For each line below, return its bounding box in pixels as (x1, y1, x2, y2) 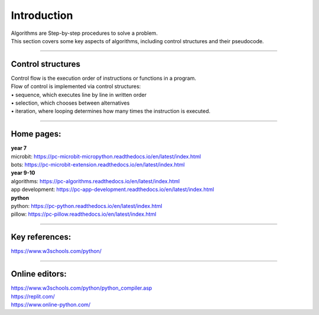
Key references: (11, 232, 71, 242)
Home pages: (11, 129, 61, 139)
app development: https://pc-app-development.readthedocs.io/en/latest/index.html (11, 186, 214, 193)
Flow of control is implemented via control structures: (11, 83, 141, 90)
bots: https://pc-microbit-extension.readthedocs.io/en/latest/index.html (11, 161, 185, 168)
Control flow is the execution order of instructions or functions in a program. (11, 74, 196, 82)
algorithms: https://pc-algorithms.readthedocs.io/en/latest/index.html (11, 177, 180, 184)
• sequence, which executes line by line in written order (11, 91, 147, 98)
